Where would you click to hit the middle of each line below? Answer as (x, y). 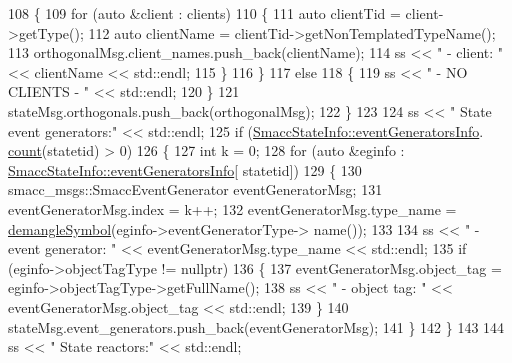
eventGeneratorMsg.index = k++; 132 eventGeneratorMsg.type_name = (232, 208)
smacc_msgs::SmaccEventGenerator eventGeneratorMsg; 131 (195, 189)
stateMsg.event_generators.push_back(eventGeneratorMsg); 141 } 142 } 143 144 (256, 326)
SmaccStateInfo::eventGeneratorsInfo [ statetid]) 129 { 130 (185, 169)
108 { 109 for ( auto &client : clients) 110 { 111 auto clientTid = (204, 13)
